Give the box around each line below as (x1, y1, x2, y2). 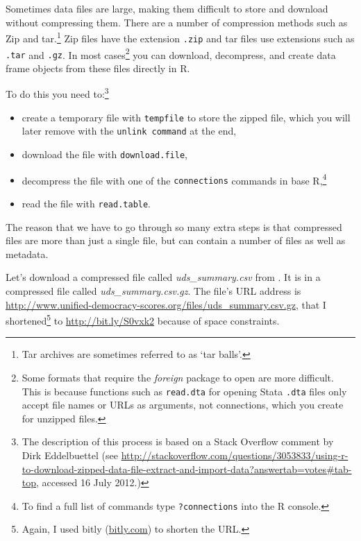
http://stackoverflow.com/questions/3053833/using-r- (121, 448, 349, 463)
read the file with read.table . (22, 196, 151, 210)
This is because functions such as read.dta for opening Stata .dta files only (22, 384, 347, 398)
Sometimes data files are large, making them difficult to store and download (6, 1, 328, 15)
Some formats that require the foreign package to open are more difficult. (22, 370, 334, 384)
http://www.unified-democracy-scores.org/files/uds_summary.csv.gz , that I (6, 297, 326, 311)
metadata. (6, 246, 49, 261)
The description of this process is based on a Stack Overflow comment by (22, 434, 334, 449)
